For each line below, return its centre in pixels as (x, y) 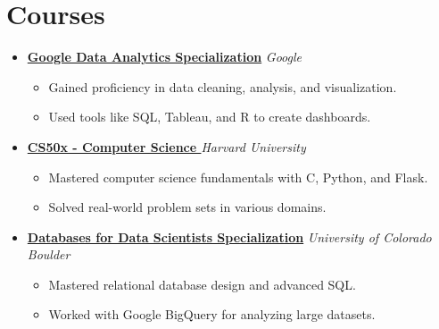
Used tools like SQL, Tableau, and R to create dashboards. (210, 117)
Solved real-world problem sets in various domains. (187, 207)
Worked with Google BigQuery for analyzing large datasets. (212, 314)
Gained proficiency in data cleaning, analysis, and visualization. (223, 86)
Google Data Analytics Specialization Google (165, 57)
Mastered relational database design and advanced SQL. (202, 284)
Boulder (49, 254)
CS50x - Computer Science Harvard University (166, 146)
